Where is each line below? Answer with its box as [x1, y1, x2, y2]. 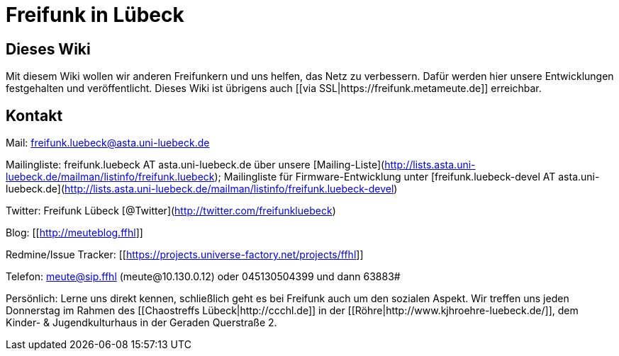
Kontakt [6, 106, 63, 125]
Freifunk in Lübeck [6, 3, 184, 27]
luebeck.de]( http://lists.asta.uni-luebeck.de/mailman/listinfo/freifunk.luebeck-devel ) [6, 183, 398, 195]
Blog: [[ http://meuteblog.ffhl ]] [6, 226, 143, 239]
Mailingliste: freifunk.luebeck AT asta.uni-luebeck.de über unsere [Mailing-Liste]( [6, 159, 385, 171]
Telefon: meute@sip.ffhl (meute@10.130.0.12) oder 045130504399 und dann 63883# [6, 270, 401, 283]
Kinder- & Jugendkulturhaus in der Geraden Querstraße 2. [6, 316, 277, 329]
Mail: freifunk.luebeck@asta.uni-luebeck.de [6, 137, 210, 149]
